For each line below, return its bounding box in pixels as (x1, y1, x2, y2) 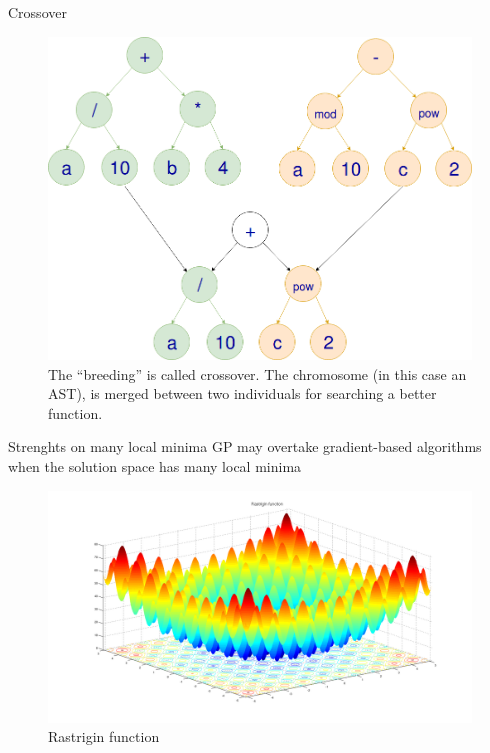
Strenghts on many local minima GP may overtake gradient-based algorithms (8, 436, 482, 457)
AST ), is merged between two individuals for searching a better (48, 383, 437, 404)
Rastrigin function (48, 726, 160, 747)
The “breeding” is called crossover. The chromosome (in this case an (48, 363, 467, 384)
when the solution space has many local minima (8, 456, 302, 477)
